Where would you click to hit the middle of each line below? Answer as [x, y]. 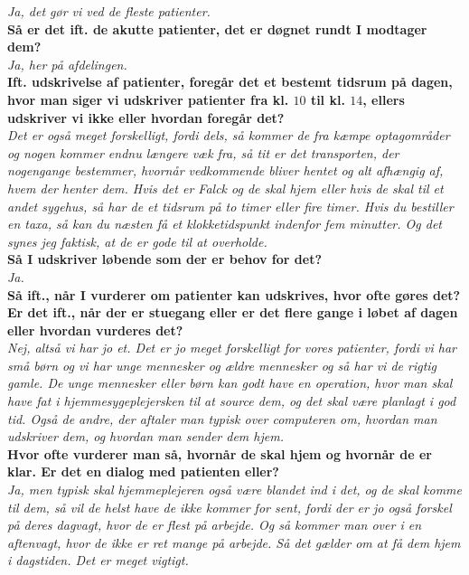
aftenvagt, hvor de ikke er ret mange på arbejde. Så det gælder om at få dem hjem [234, 542]
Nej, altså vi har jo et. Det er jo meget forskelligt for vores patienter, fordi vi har [232, 348]
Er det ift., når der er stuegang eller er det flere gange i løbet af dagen [233, 312]
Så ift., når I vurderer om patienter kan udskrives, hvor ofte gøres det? [234, 294]
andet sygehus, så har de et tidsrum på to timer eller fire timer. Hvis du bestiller [230, 206]
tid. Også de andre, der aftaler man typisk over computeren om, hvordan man [222, 418]
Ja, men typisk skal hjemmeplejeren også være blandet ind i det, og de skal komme [234, 490]
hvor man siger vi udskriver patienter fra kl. [148, 99]
